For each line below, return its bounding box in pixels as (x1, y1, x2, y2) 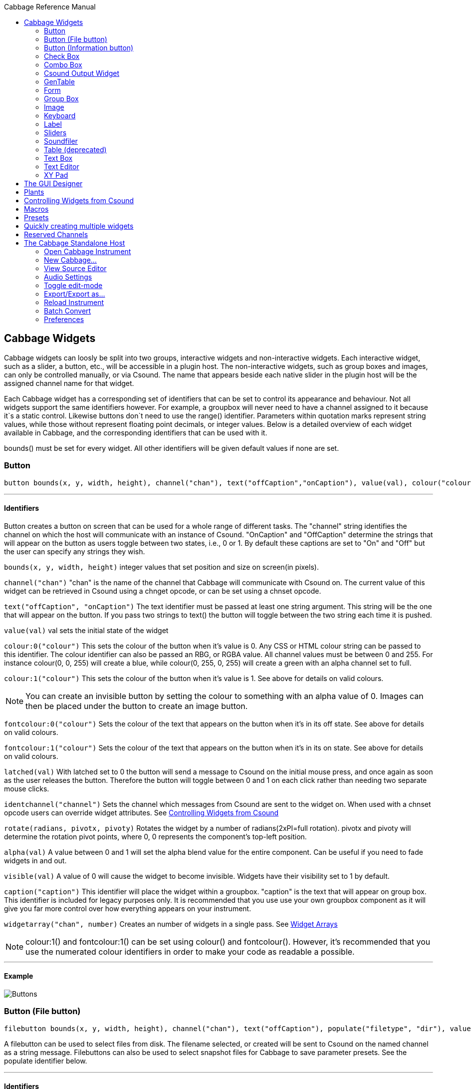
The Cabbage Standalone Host (24, 239, 125, 247)
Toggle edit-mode (44, 281, 103, 290)
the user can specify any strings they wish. (4, 547, 145, 556)
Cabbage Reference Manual (4, 2, 96, 11)
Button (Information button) (44, 43, 134, 52)
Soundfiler (44, 137, 78, 145)
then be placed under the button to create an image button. (25, 701, 248, 711)
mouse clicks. (4, 784, 49, 793)
